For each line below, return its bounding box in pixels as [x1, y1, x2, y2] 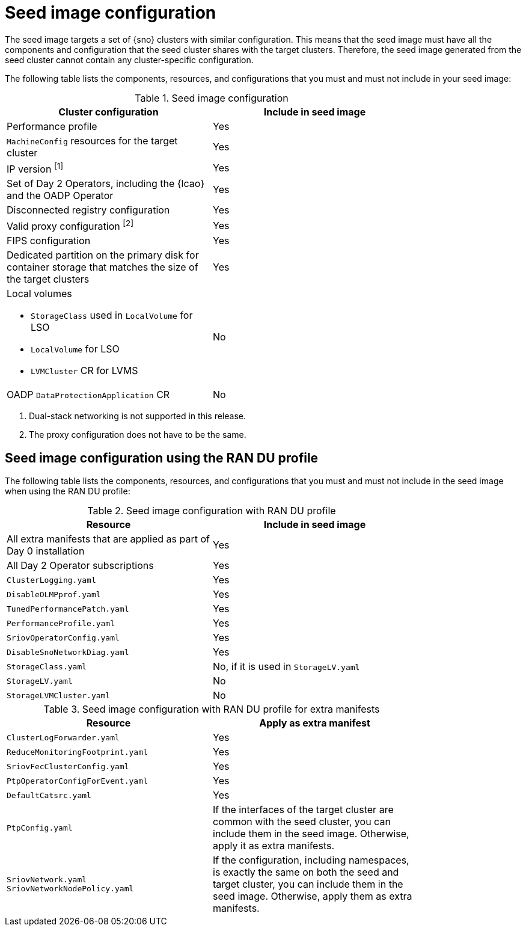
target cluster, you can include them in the [213, 878, 403, 891]
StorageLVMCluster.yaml [7, 690, 111, 700]
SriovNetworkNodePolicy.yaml [7, 884, 134, 894]
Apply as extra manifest [259, 717, 370, 730]
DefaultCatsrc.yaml [7, 790, 91, 800]
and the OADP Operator [7, 189, 114, 202]
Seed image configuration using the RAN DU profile [5, 450, 319, 465]
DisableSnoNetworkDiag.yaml [7, 647, 129, 657]
